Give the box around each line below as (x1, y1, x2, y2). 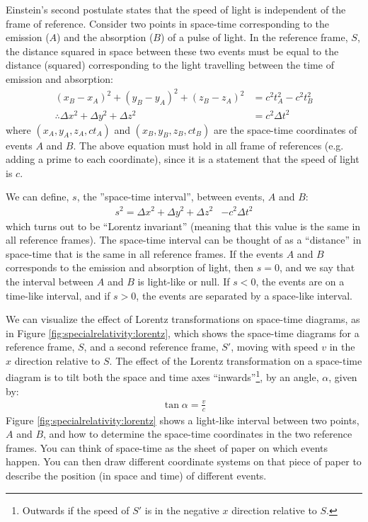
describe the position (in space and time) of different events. (6, 468, 267, 483)
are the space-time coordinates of (213, 122, 357, 137)
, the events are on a (255, 273, 345, 288)
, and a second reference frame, (84, 339, 219, 354)
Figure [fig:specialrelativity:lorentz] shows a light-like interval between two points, (6, 412, 360, 427)
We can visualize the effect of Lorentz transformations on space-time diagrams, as (6, 312, 360, 327)
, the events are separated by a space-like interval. (136, 288, 352, 302)
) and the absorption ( (57, 30, 154, 45)
